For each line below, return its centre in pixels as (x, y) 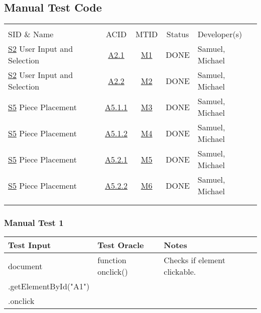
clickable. (180, 272)
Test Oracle (121, 245)
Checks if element (195, 260)
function (112, 260)
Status (178, 34)
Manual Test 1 (34, 223)
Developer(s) (220, 34)
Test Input (30, 245)
